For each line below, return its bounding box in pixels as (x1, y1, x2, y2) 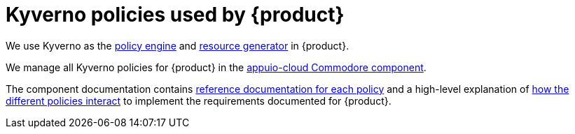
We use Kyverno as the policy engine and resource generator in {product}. (6, 39, 349, 52)
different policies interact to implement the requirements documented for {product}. (6, 94, 392, 107)
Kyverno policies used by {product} (6, 3, 345, 27)
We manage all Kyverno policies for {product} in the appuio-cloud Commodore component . (6, 61, 427, 73)
